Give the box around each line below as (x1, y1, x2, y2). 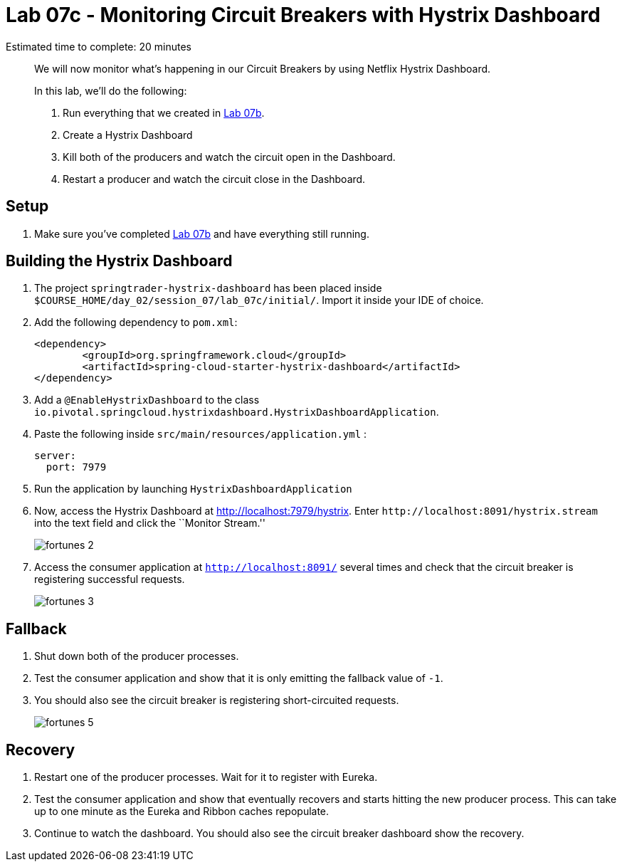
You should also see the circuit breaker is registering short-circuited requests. (34, 694, 399, 707)
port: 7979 (46, 461, 107, 473)
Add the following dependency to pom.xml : (34, 316, 238, 329)
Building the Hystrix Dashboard (6, 252, 233, 270)
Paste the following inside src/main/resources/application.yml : (34, 428, 367, 441)
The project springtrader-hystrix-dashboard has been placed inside (34, 282, 382, 295)
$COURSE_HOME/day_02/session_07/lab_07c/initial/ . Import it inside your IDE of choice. (34, 294, 484, 307)
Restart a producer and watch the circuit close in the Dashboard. (63, 172, 366, 185)
